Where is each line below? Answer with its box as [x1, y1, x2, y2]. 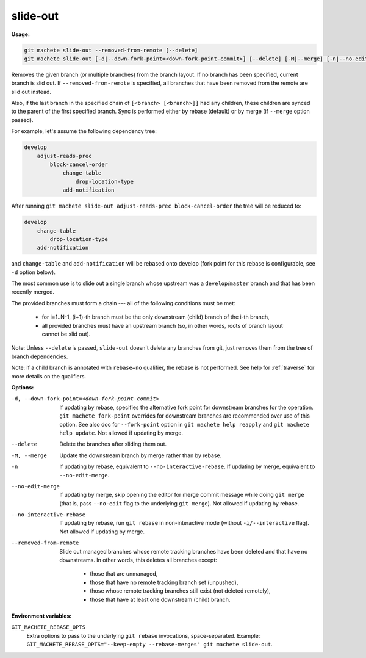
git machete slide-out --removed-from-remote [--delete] [24, 46, 198, 54]
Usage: [11, 31, 30, 38]
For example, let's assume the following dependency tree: [11, 128, 157, 135]
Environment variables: [11, 612, 72, 620]
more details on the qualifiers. [11, 372, 87, 380]
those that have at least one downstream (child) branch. [90, 596, 231, 603]
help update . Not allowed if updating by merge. [59, 429, 183, 436]
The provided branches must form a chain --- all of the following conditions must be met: [11, 299, 236, 306]
